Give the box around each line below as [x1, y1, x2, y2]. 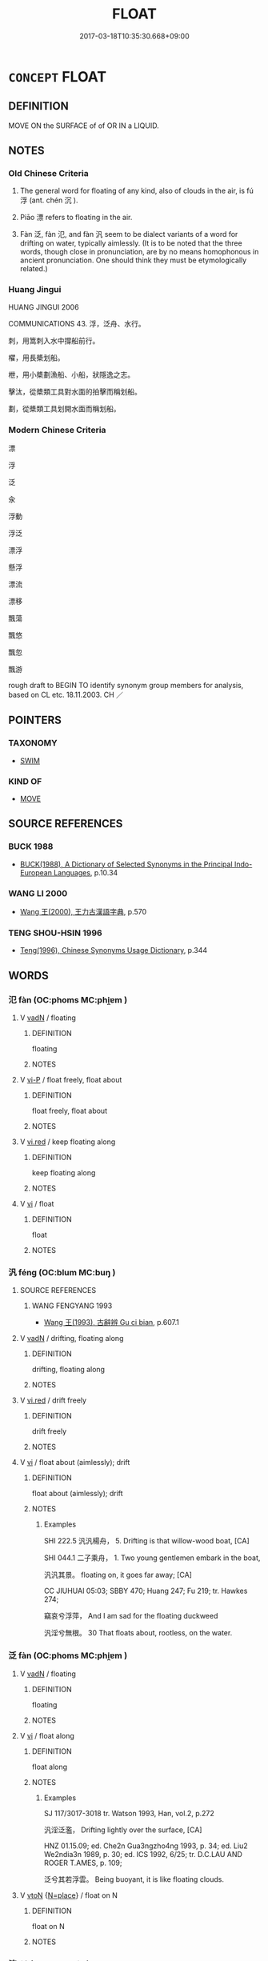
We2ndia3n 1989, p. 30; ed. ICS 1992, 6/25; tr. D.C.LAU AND [43, 1849, 242, 1859]
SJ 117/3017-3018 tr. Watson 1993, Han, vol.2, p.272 [43, 1808, 214, 1818]
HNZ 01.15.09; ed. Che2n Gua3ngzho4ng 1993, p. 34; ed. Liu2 [43, 1841, 248, 1851]
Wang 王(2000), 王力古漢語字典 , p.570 [19, 907, 146, 916]
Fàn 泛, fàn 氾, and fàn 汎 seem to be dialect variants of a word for [19, 230, 238, 239]
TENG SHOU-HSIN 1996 [8, 927, 102, 938]
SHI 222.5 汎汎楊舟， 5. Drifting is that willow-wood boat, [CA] [43, 1536, 250, 1546]
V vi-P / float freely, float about [19, 1075, 122, 1084]
